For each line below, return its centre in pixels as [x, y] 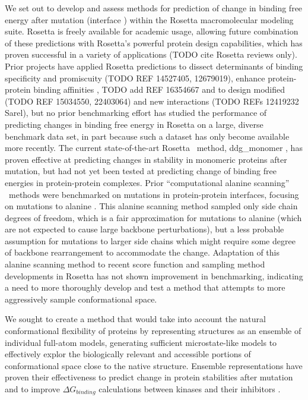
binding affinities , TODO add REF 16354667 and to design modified [159, 89]
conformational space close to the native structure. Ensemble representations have [154, 365]
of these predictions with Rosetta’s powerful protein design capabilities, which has [154, 42]
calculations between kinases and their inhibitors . [190, 389]
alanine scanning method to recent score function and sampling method [135, 264]
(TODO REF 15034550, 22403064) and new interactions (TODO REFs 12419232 [152, 101]
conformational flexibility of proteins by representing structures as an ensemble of [153, 331]
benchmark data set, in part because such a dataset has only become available [147, 136]
